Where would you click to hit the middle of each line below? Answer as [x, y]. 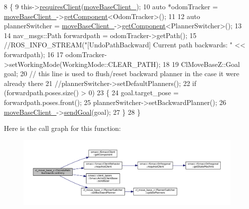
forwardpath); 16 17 [34, 54]
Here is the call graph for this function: [62, 128]
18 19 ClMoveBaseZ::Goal [201, 64]
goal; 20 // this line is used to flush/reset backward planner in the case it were [122, 73]
